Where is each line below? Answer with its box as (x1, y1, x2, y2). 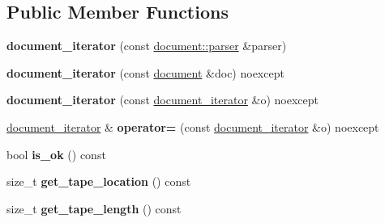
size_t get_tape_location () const (6, 173, 191, 190)
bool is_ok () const (6, 145, 106, 162)
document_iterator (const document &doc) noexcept (6, 64, 284, 81)
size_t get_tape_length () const (6, 200, 182, 217)
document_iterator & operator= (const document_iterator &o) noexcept (6, 118, 379, 135)
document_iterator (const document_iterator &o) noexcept (6, 91, 319, 108)
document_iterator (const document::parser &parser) (6, 37, 287, 54)
